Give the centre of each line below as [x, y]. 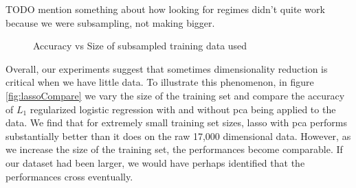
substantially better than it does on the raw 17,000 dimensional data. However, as [178, 136]
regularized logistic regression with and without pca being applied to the [183, 109]
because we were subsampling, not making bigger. [110, 22]
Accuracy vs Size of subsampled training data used [140, 46]
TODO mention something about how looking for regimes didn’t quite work [165, 9]
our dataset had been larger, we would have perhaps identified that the [155, 162]
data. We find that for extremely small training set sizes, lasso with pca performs [176, 122]
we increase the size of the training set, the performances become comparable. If [174, 149]
